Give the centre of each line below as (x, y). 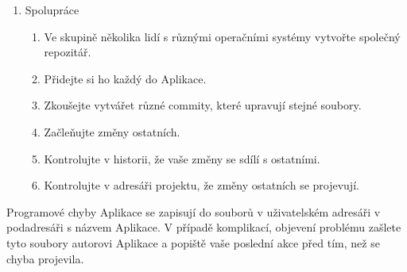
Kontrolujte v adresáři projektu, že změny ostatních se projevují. (202, 185)
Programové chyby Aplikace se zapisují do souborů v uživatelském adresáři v (194, 211)
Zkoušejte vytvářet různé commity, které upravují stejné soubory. (203, 105)
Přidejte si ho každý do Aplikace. (125, 78)
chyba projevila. (45, 258)
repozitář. (68, 52)
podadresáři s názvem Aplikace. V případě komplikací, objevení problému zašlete (204, 227)
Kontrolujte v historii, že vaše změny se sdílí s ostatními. (182, 158)
